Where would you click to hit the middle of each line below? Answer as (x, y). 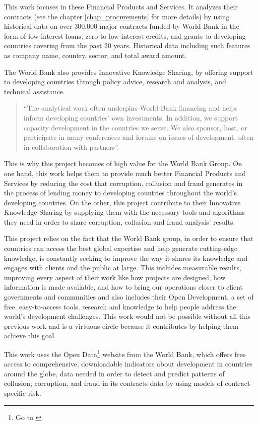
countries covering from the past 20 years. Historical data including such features (127, 45)
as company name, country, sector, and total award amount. (96, 55)
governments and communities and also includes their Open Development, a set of (129, 297)
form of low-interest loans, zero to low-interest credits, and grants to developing (125, 35)
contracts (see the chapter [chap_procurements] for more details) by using (117, 16)
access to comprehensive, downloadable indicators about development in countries (128, 364)
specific (15, 393)
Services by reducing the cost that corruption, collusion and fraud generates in (123, 183)
